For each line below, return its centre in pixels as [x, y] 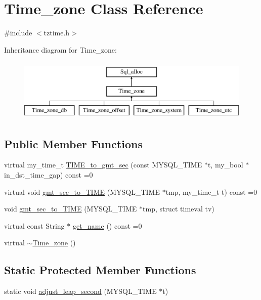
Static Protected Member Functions [100, 270]
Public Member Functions [73, 143]
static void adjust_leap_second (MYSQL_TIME [80, 291]
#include [18, 33]
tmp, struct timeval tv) [179, 209]
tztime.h [57, 33]
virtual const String [34, 225]
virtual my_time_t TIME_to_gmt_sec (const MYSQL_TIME [103, 165]
